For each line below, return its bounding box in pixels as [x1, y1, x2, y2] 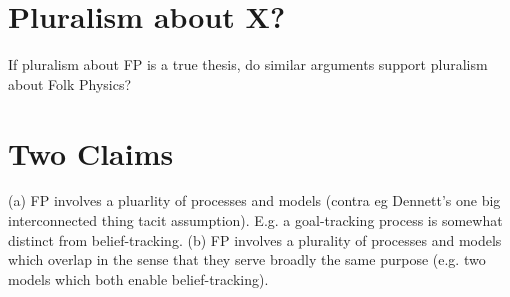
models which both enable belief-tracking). [8, 268, 269, 289]
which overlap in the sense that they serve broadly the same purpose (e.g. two [8, 249, 486, 270]
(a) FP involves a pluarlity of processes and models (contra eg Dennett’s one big [8, 190, 501, 211]
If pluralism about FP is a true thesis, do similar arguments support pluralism [8, 54, 488, 75]
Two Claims [8, 132, 174, 173]
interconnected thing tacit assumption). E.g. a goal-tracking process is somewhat [8, 210, 503, 231]
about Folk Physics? [8, 73, 132, 94]
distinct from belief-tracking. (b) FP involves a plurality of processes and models [8, 229, 502, 250]
